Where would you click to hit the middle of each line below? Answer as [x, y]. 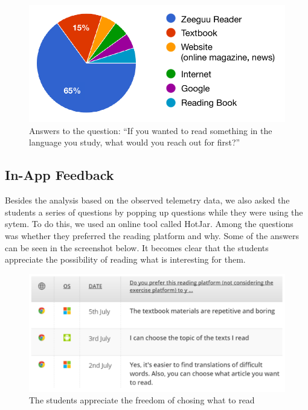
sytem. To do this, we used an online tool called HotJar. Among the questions [149, 224]
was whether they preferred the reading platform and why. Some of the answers [152, 235]
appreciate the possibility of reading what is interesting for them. [125, 259]
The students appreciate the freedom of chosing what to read [142, 400]
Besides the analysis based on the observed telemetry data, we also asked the [147, 200]
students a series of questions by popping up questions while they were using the [154, 212]
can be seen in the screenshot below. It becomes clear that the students [137, 247]
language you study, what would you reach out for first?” [135, 142]
